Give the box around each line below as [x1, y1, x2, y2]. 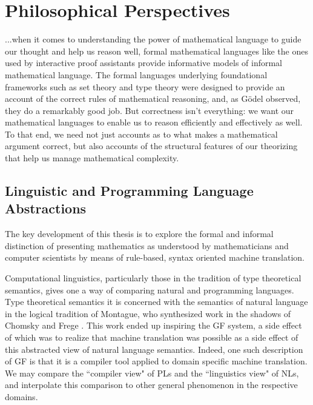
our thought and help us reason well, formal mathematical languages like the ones [5, 44, 308, 57]
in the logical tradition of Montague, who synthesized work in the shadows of [5, 307, 291, 320]
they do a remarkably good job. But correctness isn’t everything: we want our [5, 104, 294, 116]
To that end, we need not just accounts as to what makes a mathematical [5, 127, 278, 140]
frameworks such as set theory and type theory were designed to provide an [5, 80, 285, 93]
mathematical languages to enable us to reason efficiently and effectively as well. [5, 116, 303, 129]
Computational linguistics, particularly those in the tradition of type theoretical [5, 272, 301, 284]
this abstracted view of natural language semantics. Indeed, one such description [5, 343, 303, 355]
